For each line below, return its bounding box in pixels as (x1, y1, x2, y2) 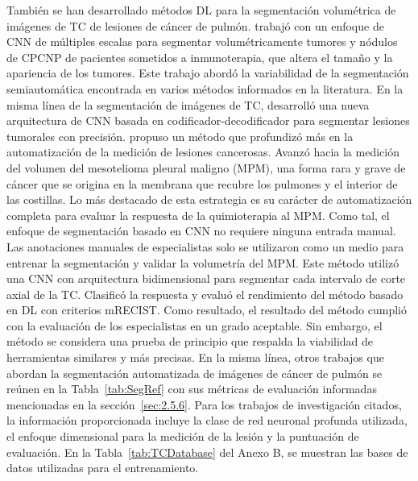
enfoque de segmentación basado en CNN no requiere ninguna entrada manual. (6, 222, 396, 239)
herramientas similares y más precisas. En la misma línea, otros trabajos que (6, 349, 384, 366)
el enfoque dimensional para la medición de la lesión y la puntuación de (6, 428, 359, 445)
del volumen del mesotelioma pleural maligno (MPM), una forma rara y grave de (6, 159, 406, 176)
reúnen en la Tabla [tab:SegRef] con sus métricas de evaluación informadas (6, 380, 377, 397)
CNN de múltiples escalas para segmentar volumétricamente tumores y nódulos (6, 33, 398, 50)
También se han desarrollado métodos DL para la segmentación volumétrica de (6, 2, 396, 18)
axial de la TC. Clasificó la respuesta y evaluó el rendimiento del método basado (6, 285, 404, 302)
